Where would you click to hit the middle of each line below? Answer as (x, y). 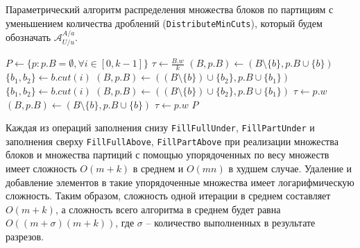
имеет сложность (41, 168)
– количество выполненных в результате (231, 223)
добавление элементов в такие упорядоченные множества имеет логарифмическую (180, 182)
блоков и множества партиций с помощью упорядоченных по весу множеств (168, 155)
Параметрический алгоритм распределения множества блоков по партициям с (170, 9)
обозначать (28, 37)
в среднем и (158, 168)
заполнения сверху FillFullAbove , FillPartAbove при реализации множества (172, 141)
